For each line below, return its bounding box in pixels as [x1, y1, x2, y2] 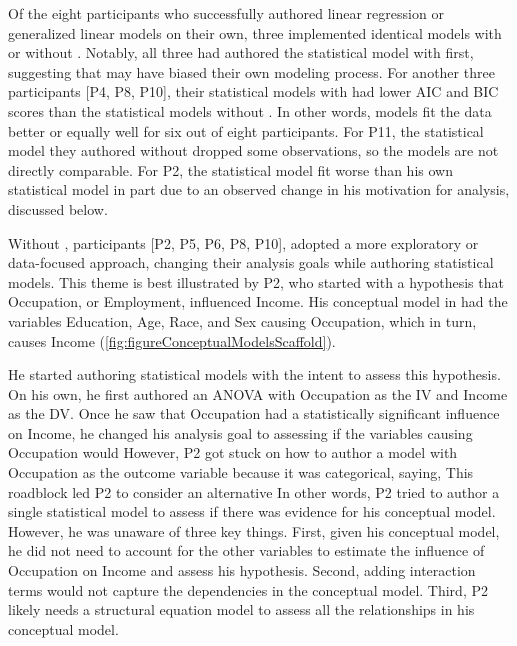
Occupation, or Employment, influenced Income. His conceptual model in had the [8, 291, 508, 312]
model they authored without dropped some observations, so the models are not [8, 140, 499, 161]
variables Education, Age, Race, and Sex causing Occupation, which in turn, [8, 310, 477, 331]
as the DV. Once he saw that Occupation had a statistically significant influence [8, 403, 500, 424]
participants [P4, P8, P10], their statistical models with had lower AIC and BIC [8, 81, 499, 102]
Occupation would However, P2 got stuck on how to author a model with [8, 442, 458, 463]
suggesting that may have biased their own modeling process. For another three [8, 61, 495, 82]
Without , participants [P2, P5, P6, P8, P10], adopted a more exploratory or [8, 232, 479, 253]
